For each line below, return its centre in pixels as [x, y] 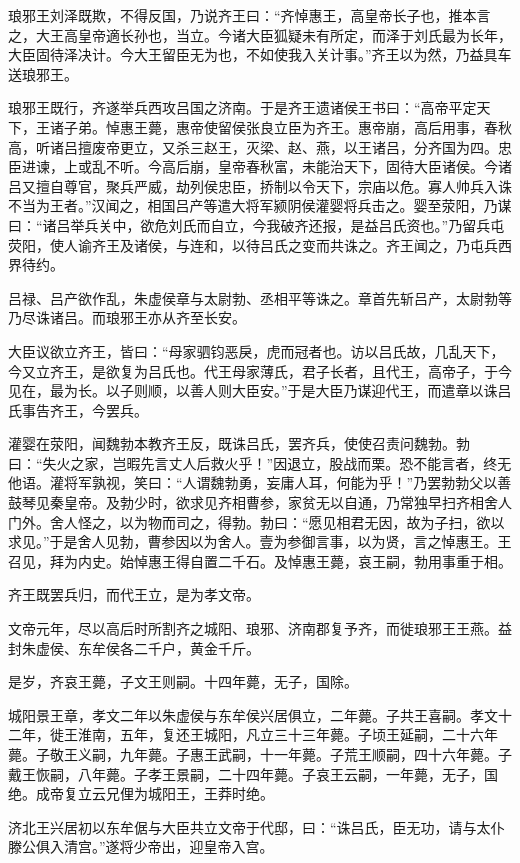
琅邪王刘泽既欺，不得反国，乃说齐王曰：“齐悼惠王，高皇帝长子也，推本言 [249, 15]
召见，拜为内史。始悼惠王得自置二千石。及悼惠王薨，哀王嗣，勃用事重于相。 [260, 560]
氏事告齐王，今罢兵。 [78, 409]
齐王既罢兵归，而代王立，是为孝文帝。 [134, 594]
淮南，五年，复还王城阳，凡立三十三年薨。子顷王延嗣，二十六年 [287, 734]
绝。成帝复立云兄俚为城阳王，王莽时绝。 [141, 793]
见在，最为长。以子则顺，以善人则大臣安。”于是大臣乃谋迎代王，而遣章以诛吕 [260, 390]
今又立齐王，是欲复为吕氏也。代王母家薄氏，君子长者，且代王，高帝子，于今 [260, 370]
